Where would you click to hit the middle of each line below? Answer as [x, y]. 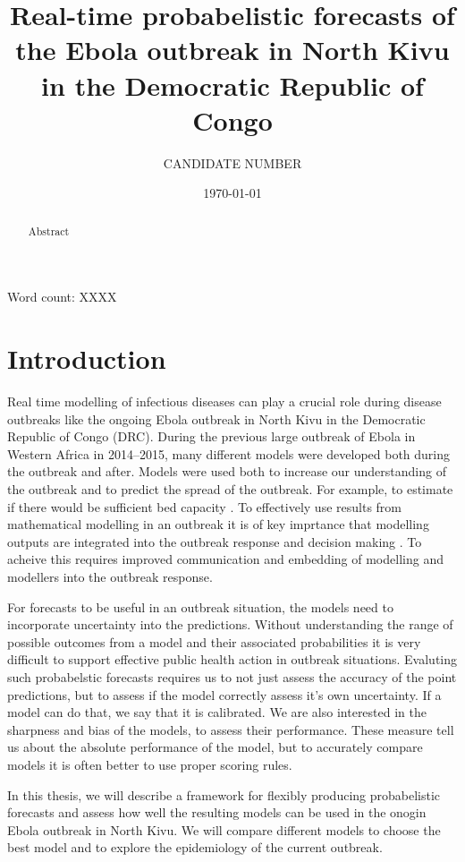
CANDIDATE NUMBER [232, 162]
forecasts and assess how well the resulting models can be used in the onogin [217, 812]
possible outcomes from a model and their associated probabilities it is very [214, 641]
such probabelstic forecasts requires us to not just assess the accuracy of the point [232, 676]
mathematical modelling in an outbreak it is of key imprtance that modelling [218, 524]
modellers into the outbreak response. [110, 576]
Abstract [49, 230]
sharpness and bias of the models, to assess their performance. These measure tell [231, 729]
